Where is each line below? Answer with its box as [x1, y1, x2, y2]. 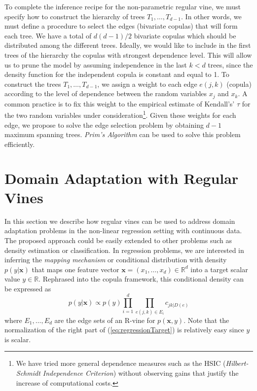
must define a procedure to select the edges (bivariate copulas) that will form [4, 21, 238, 31]
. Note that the [184, 315, 229, 325]
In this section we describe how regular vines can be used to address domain [4, 215, 235, 226]
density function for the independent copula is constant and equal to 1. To [4, 69, 229, 79]
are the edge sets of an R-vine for [54, 315, 155, 325]
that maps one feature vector [32, 264, 119, 274]
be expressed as [4, 283, 51, 293]
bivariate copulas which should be [134, 30, 236, 40]
